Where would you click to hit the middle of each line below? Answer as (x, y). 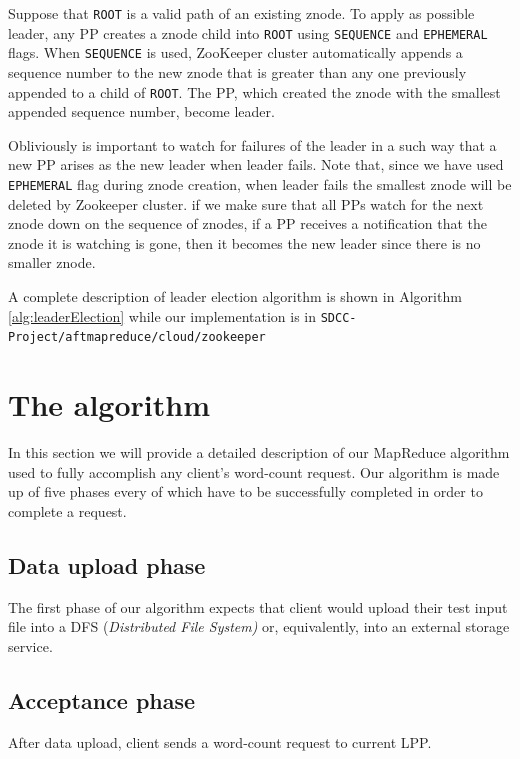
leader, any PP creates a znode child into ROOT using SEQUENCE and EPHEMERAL (248, 32)
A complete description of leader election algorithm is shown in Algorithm (235, 296)
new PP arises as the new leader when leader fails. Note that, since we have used (256, 164)
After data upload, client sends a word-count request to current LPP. (220, 741)
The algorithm (109, 404)
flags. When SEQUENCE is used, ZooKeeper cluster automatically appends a (235, 52)
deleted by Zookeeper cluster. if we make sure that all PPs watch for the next (246, 203)
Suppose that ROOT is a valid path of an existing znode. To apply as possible (241, 13)
